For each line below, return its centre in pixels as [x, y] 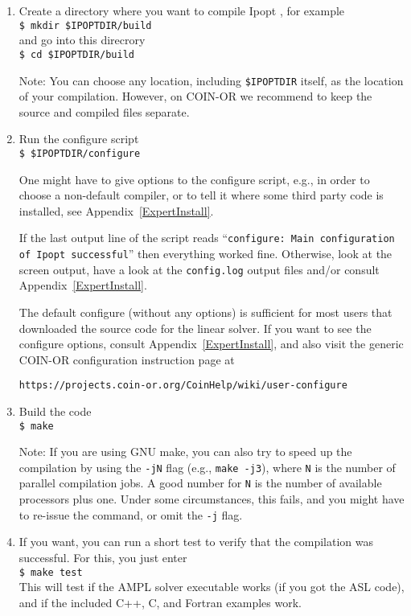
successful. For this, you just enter [103, 557]
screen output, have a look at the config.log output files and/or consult [199, 269]
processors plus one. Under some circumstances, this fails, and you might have [212, 499]
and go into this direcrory [82, 40]
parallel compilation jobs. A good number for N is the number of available [200, 483]
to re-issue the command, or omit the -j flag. [131, 514]
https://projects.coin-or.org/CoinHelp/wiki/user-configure [183, 386]
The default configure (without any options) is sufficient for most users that [205, 312]
